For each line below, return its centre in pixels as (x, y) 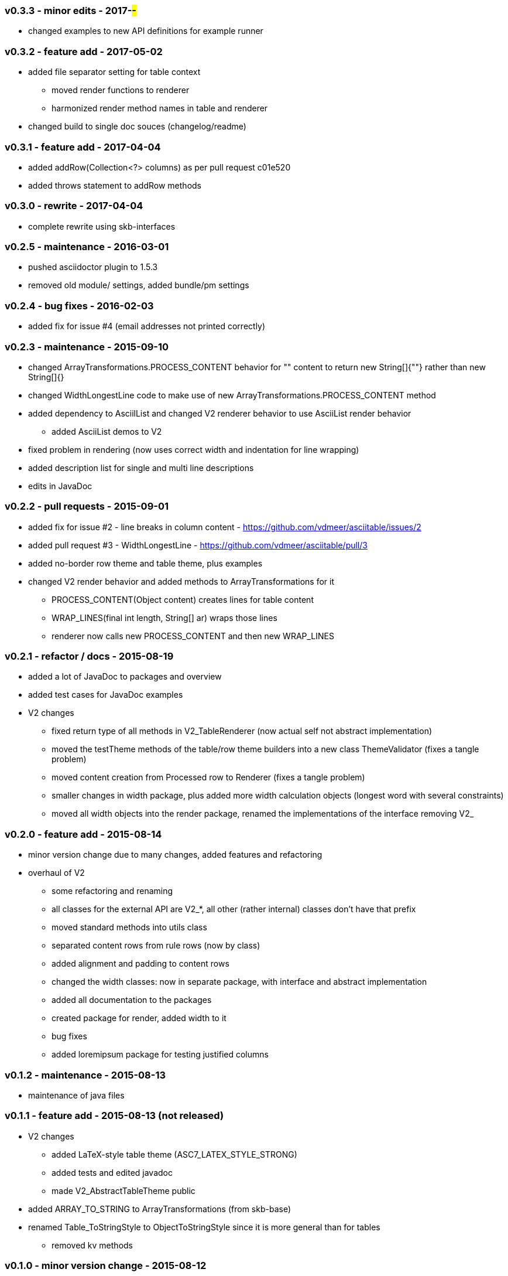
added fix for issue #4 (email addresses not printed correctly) (147, 326)
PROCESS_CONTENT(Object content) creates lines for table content (183, 599)
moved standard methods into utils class (129, 927)
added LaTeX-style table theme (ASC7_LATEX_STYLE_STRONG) (174, 1154)
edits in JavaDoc (60, 486)
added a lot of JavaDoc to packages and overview (125, 677)
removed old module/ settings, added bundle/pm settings (139, 285)
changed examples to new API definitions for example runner (146, 31)
